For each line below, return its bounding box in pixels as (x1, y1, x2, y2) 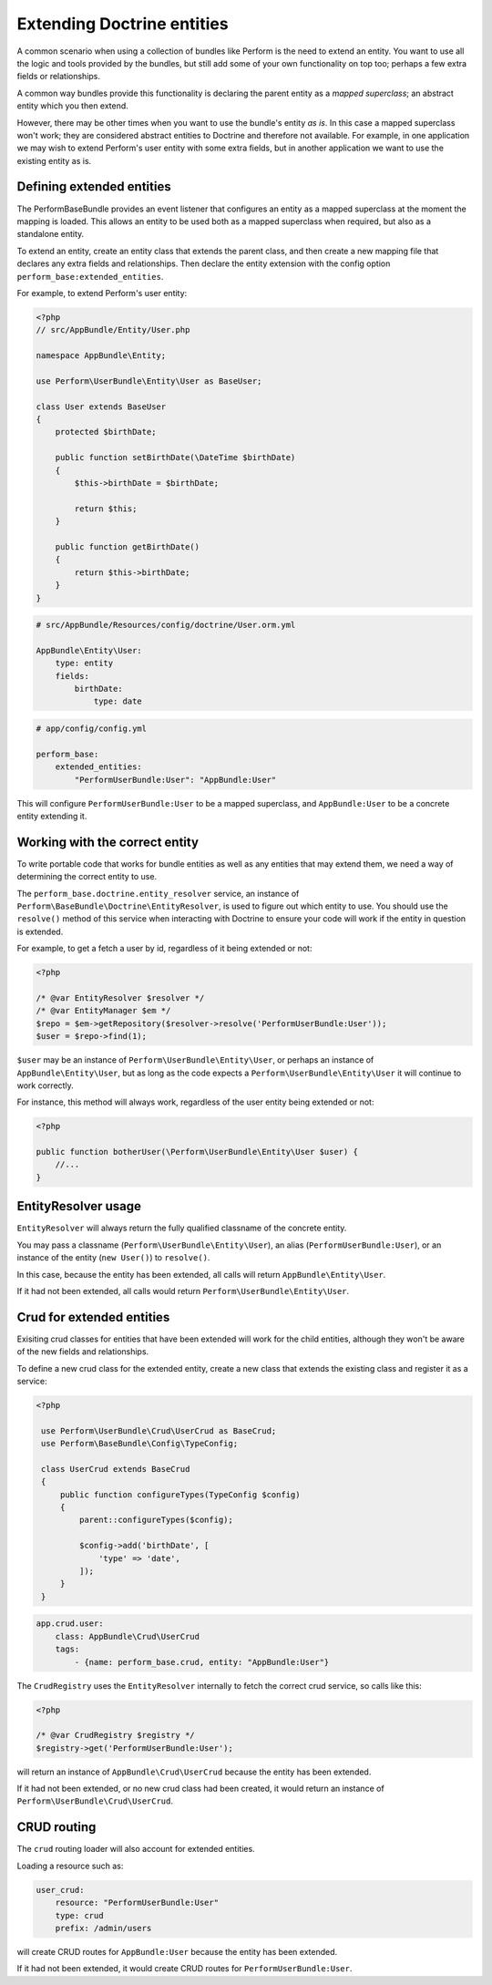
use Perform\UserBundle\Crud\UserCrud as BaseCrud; (41, 1425, 277, 1435)
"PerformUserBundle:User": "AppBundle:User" (74, 775, 277, 785)
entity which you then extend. (16, 100, 129, 111)
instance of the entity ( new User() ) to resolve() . (16, 1252, 210, 1263)
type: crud (55, 1910, 104, 1920)
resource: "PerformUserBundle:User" (55, 1898, 219, 1908)
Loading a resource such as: (16, 1860, 124, 1871)
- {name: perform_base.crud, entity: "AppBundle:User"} (74, 1657, 330, 1667)
